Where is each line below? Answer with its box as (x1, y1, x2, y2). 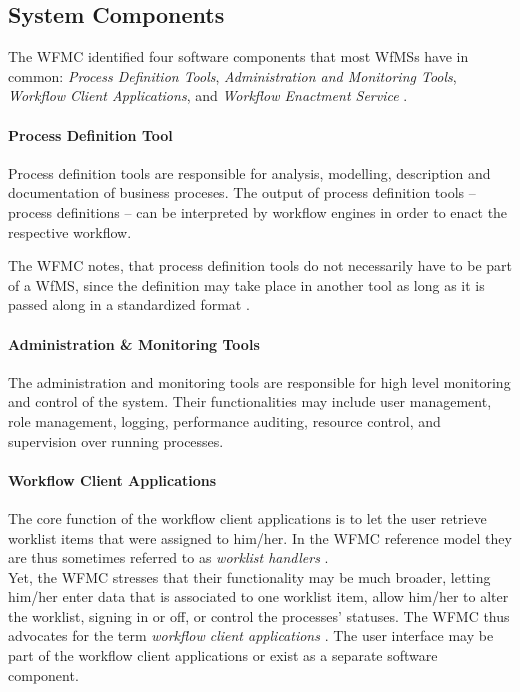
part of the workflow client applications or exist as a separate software (8, 645, 438, 666)
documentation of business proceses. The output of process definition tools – (8, 182, 476, 203)
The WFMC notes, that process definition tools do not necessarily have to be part (8, 255, 512, 276)
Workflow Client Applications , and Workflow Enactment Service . (8, 85, 408, 106)
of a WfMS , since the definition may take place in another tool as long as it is (8, 274, 485, 295)
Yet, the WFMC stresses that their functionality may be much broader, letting (8, 566, 491, 587)
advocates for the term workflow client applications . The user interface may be (8, 625, 494, 646)
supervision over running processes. (8, 430, 224, 451)
